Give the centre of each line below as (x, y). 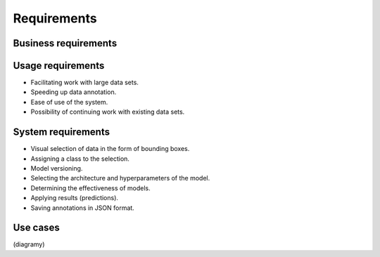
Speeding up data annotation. (74, 92)
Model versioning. (57, 168)
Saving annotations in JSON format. (83, 208)
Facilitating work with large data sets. (84, 83)
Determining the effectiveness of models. (90, 188)
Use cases (36, 228)
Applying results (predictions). (75, 198)
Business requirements (65, 43)
